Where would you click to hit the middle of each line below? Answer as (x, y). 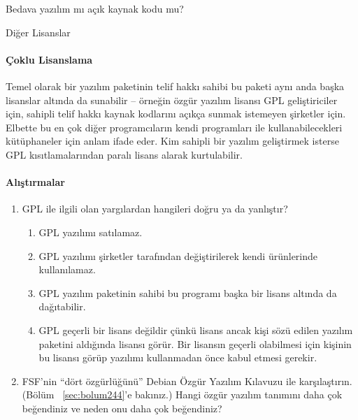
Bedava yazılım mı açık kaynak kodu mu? (95, 8)
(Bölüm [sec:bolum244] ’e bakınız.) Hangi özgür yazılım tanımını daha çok (182, 394)
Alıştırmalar (35, 182)
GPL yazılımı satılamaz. (91, 232)
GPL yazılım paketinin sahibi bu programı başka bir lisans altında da (188, 292)
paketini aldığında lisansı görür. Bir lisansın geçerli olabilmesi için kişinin (195, 343)
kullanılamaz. (67, 269)
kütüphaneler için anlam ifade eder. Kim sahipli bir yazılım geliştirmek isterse (172, 141)
